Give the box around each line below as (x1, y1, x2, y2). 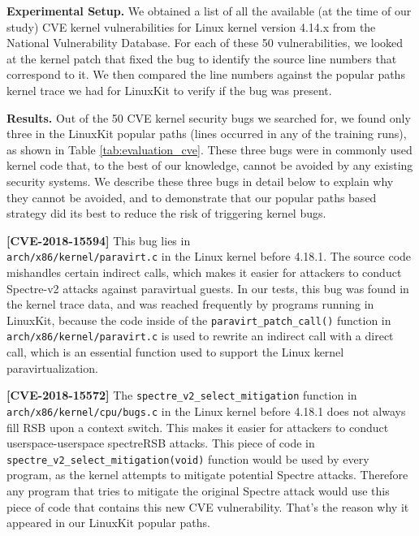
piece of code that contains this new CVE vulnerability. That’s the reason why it (6, 498, 409, 515)
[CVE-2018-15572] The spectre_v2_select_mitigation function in (6, 387, 357, 404)
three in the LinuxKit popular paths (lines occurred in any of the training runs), (6, 125, 407, 142)
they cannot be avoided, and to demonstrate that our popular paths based (6, 188, 377, 205)
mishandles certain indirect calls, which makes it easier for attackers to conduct (6, 263, 402, 280)
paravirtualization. (6, 359, 98, 376)
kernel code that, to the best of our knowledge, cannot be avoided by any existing (6, 157, 413, 174)
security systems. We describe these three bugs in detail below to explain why (6, 172, 394, 189)
